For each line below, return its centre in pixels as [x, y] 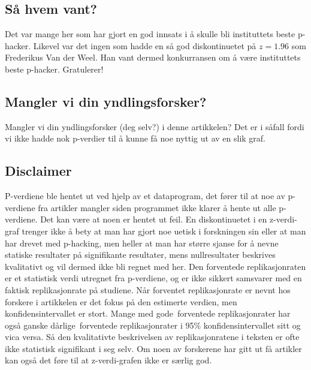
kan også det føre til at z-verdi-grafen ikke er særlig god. [108, 360]
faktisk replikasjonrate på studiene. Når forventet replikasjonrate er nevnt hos [148, 289]
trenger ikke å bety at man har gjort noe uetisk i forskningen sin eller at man [164, 231]
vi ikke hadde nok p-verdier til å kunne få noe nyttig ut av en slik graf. [135, 138]
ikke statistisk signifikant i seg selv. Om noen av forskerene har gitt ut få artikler [153, 348]
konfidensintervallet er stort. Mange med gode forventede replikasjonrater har [148, 313]
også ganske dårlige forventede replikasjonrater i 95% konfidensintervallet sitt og [153, 325]
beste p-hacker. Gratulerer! [54, 69]
